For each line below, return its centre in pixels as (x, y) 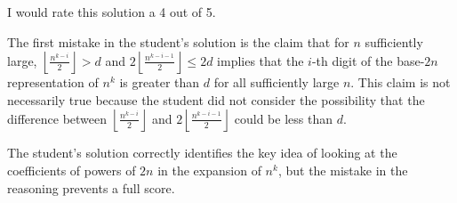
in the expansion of (209, 170)
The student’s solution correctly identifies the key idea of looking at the (202, 153)
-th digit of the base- (368, 60)
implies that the (261, 60)
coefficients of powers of (72, 170)
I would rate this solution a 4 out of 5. (112, 12)
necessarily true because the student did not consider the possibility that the (216, 99)
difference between (57, 118)
